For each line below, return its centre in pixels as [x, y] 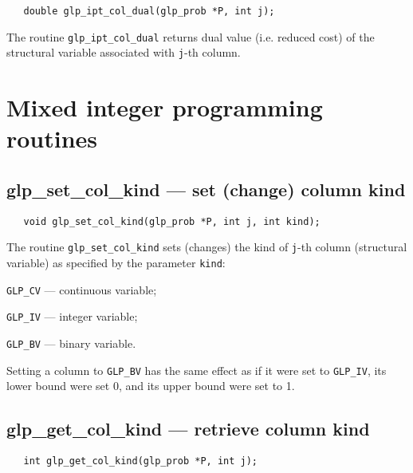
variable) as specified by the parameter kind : [116, 263]
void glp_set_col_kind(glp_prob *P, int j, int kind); [172, 221]
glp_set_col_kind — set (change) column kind [206, 189]
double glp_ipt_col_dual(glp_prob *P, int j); [149, 11]
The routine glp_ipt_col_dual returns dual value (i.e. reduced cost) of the [191, 36]
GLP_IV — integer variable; [72, 316]
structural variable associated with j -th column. [124, 52]
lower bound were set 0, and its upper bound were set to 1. [151, 386]
